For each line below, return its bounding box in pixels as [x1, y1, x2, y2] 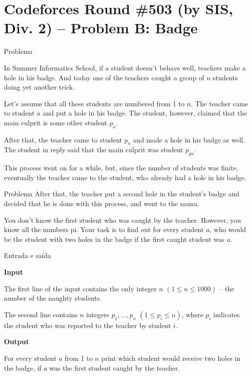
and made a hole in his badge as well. [133, 134, 245, 144]
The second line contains [4, 309, 78, 319]
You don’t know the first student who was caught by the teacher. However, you [4, 214, 241, 225]
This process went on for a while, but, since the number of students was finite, [4, 163, 238, 173]
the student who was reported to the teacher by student [4, 320, 171, 330]
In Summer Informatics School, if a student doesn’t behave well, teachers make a [4, 62, 246, 72]
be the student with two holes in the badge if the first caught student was [4, 234, 225, 244]
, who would [210, 224, 246, 235]
